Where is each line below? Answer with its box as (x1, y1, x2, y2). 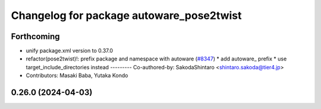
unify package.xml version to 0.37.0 (26, 47, 113, 54)
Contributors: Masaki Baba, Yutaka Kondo (26, 72, 128, 79)
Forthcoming (11, 31, 60, 41)
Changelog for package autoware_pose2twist (11, 9, 242, 22)
